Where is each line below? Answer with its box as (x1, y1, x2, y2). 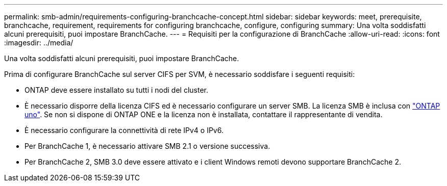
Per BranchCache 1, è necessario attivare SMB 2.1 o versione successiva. (24, 142, 270, 150)
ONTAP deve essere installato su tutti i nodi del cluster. (24, 86, 209, 94)
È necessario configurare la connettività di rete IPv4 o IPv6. (24, 126, 224, 135)
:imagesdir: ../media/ (4, 38, 73, 47)
